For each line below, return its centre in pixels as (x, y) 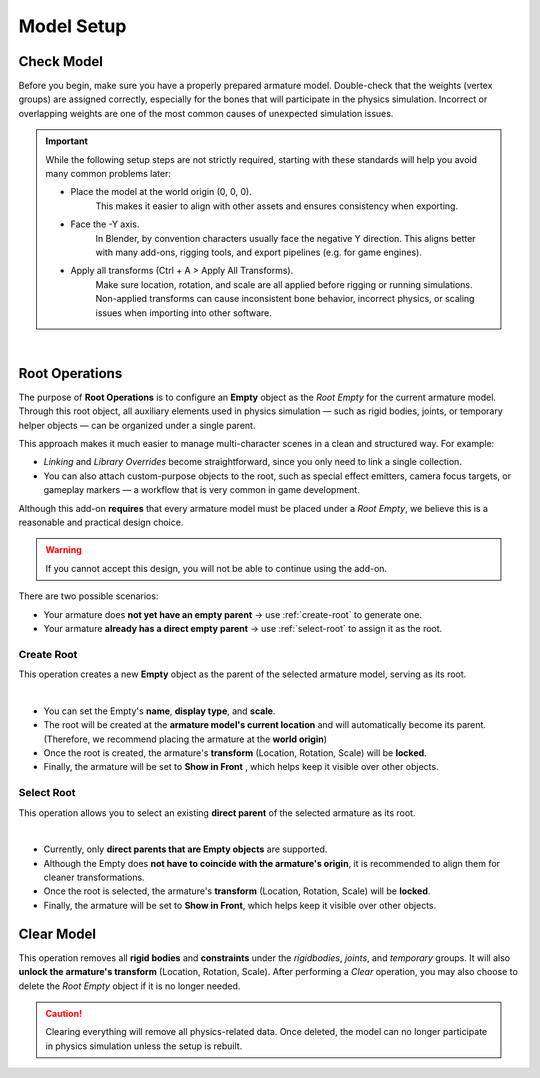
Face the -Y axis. (105, 224)
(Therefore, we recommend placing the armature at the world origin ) (185, 739)
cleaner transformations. (94, 877)
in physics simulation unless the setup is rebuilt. (144, 1046)
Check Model (61, 61)
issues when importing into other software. (183, 312)
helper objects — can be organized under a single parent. (137, 425)
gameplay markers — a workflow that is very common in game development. (201, 490)
